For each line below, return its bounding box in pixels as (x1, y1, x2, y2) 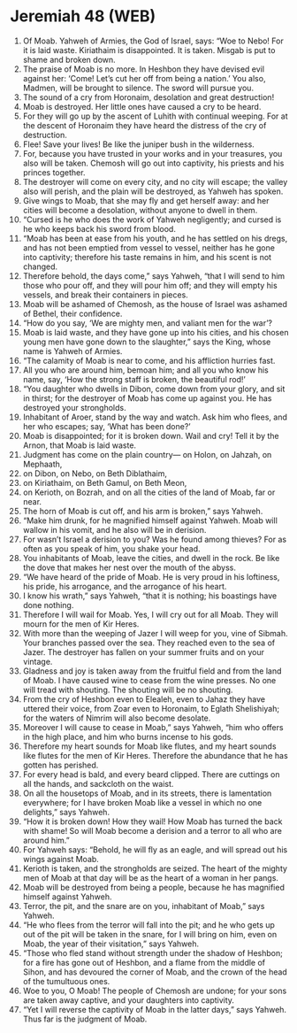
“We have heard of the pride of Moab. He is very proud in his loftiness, (22, 571, 280, 582)
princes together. (22, 166, 86, 178)
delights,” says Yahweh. (22, 806, 110, 817)
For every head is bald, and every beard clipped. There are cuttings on (22, 768, 281, 780)
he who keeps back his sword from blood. (22, 223, 176, 234)
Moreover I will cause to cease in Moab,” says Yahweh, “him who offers (22, 721, 284, 732)
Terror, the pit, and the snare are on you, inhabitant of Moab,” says (22, 900, 265, 911)
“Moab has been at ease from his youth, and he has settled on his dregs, (22, 233, 288, 243)
